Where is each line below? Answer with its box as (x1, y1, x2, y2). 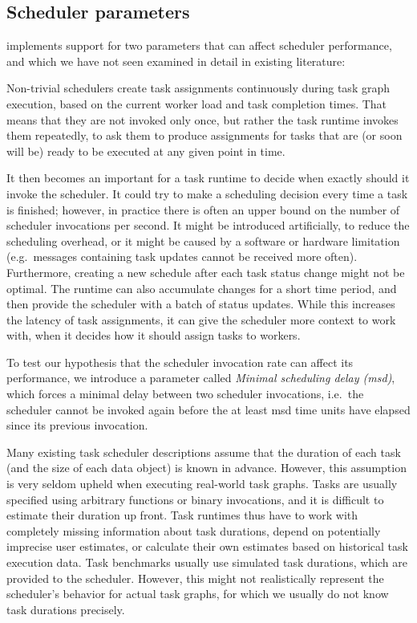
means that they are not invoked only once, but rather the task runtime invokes (6, 111, 399, 128)
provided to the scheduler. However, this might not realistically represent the (6, 569, 384, 586)
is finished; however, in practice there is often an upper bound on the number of (6, 201, 400, 218)
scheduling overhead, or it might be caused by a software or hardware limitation (6, 232, 400, 249)
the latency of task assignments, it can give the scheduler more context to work (6, 311, 396, 328)
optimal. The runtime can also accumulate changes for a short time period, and (6, 279, 397, 296)
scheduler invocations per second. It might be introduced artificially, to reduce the (6, 217, 410, 234)
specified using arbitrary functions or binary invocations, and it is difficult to (6, 491, 384, 507)
